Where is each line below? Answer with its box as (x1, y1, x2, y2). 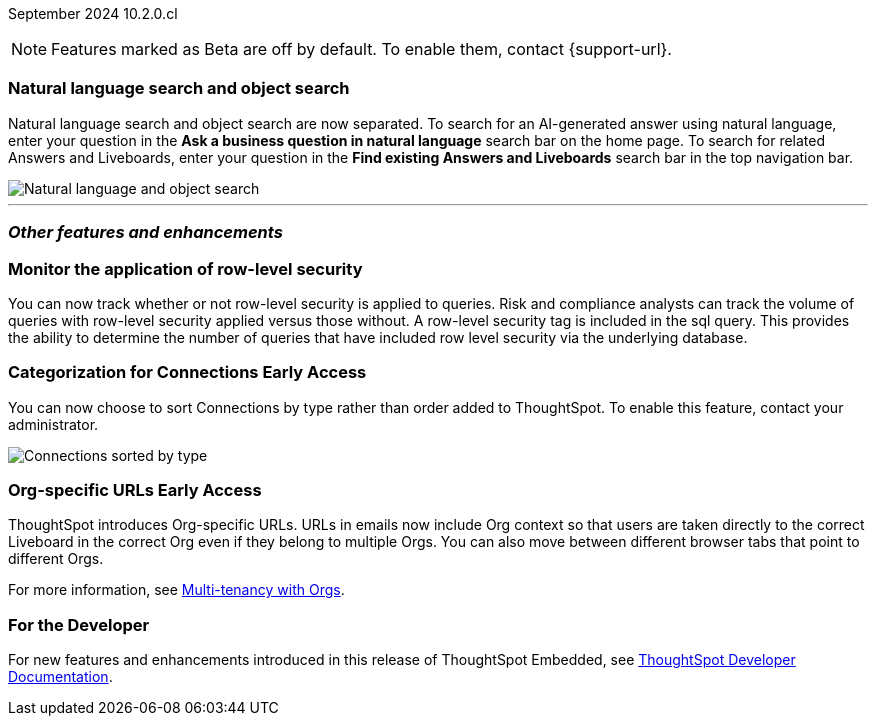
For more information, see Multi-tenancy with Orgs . (8, 581, 345, 599)
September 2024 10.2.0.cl (8, 5, 178, 22)
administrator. (8, 415, 99, 433)
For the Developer (8, 614, 150, 635)
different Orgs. (8, 550, 104, 568)
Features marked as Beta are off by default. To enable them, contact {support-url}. (51, 39, 672, 59)
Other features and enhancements (8, 222, 283, 243)
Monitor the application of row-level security (8, 258, 363, 279)
